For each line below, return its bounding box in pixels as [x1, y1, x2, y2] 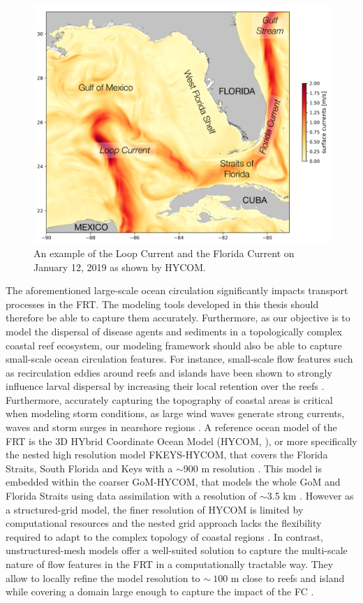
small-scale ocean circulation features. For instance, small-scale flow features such [6, 351, 353, 366]
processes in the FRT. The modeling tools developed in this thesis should [6, 296, 319, 311]
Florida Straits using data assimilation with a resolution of [6, 488, 257, 503]
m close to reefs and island [230, 570, 345, 585]
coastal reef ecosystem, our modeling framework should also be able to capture [6, 337, 342, 352]
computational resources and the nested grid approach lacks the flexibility [6, 516, 322, 530]
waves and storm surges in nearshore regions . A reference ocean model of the [6, 420, 337, 435]
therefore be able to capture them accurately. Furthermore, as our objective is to [6, 310, 350, 325]
